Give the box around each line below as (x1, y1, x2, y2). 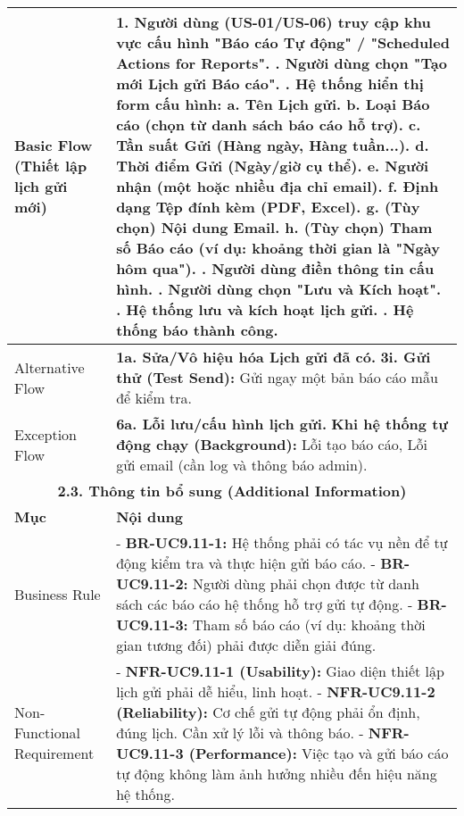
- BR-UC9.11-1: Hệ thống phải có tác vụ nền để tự (116, 532, 448, 553)
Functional (14, 722, 81, 743)
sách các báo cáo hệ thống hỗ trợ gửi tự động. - (116, 594, 413, 614)
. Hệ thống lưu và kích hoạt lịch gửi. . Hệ (116, 299, 414, 320)
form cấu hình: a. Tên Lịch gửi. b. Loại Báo (116, 94, 430, 114)
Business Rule (14, 583, 101, 604)
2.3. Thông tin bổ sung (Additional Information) (57, 480, 407, 501)
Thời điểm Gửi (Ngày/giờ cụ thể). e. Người (116, 155, 428, 176)
